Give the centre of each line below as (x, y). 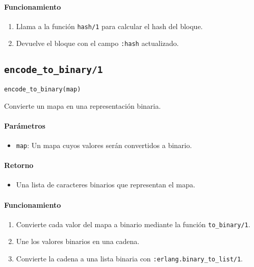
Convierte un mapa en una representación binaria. (83, 105)
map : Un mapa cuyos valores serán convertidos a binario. (104, 145)
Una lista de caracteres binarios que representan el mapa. (106, 185)
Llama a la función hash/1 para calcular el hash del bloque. (109, 26)
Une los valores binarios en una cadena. (78, 241)
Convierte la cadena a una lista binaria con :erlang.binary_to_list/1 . (130, 259)
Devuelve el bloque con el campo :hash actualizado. (97, 43)
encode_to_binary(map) (43, 89)
